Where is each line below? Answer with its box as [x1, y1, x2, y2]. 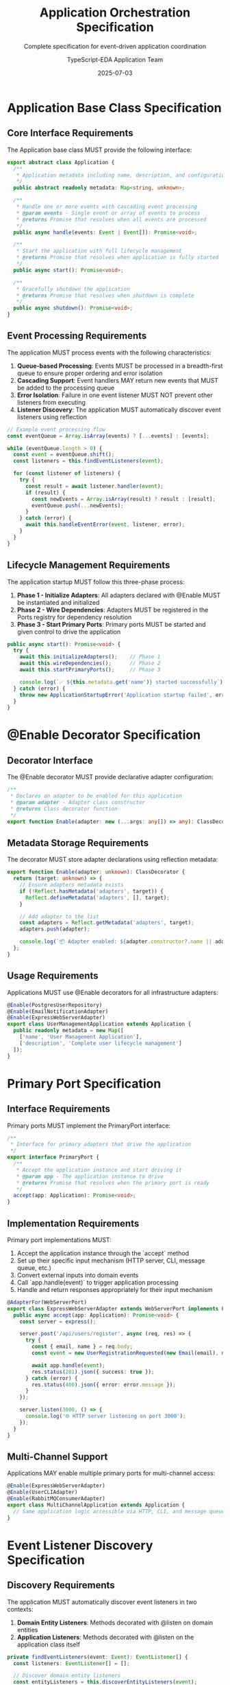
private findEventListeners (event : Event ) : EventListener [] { [7, 1653, 188, 1660]
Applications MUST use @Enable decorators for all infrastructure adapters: [7, 988, 218, 996]
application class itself [16, 1640, 81, 1649]
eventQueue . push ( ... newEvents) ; [31, 502, 125, 509]
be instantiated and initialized [16, 598, 100, 606]
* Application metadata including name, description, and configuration [16, 172, 228, 179]
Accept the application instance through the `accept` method [16, 1249, 190, 1257]
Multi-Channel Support [7, 1451, 108, 1462]
